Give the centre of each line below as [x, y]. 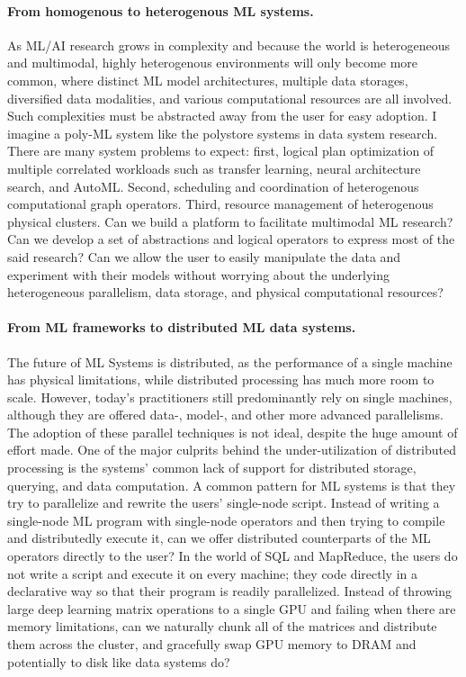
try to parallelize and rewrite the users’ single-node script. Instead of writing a [224, 503]
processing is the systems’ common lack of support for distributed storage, [212, 468]
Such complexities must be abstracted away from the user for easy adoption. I [222, 116]
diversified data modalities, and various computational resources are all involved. [230, 98]
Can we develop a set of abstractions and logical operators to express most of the [231, 239]
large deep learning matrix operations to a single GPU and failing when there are [232, 608]
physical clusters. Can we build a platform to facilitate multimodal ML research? [230, 221]
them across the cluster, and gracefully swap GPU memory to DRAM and [212, 644]
